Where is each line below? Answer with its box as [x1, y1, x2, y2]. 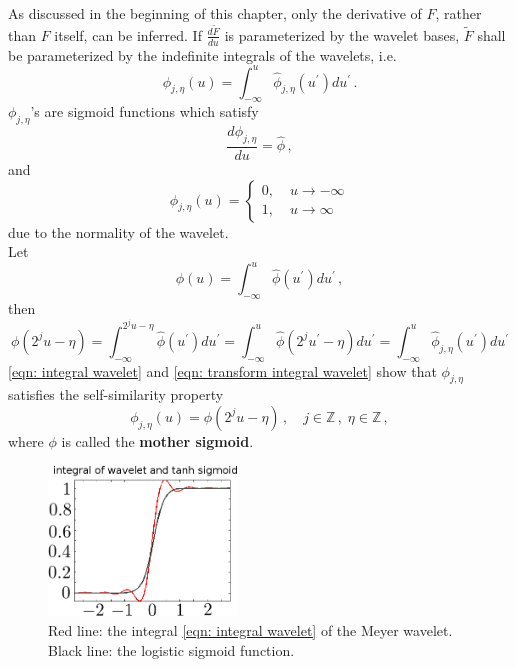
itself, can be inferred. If [54, 24, 202, 45]
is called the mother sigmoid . [61, 430, 254, 451]
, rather [435, 3, 482, 23]
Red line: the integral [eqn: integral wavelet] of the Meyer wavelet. [48, 620, 453, 641]
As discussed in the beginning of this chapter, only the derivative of [8, 3, 422, 23]
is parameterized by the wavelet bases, [224, 24, 460, 45]
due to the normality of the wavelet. [8, 221, 229, 242]
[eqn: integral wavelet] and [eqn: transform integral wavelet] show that [8, 360, 437, 381]
